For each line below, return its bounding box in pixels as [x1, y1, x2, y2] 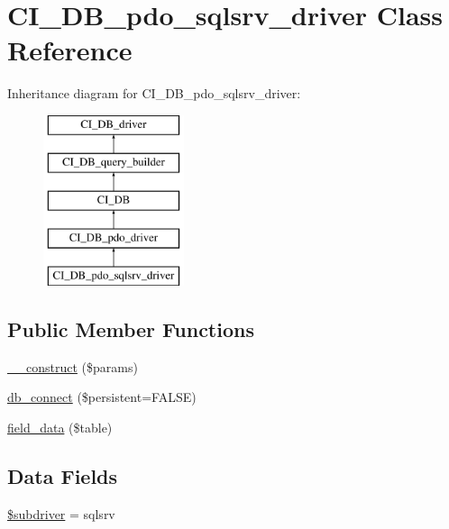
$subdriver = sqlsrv [7, 504, 115, 523]
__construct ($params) [7, 357, 138, 376]
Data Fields [7, 461, 118, 489]
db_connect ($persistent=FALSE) [7, 388, 197, 406]
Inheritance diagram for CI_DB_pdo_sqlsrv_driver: [7, 84, 301, 103]
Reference [7, 32, 133, 68]
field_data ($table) [7, 417, 113, 436]
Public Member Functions [7, 315, 254, 342]
